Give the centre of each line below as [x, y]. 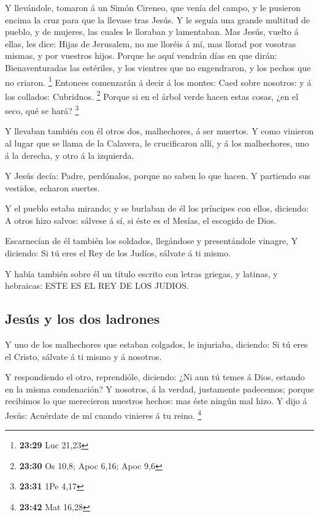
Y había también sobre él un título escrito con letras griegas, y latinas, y [141, 273]
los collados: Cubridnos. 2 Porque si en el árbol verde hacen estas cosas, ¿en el [152, 95]
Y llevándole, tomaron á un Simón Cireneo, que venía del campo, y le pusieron [153, 7]
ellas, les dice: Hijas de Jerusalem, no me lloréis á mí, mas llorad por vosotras [151, 43]
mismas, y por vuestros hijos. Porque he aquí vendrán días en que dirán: [141, 56]
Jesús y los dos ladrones [83, 319]
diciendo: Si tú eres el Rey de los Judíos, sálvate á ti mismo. [118, 253]
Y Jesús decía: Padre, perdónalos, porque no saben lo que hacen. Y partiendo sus [158, 176]
